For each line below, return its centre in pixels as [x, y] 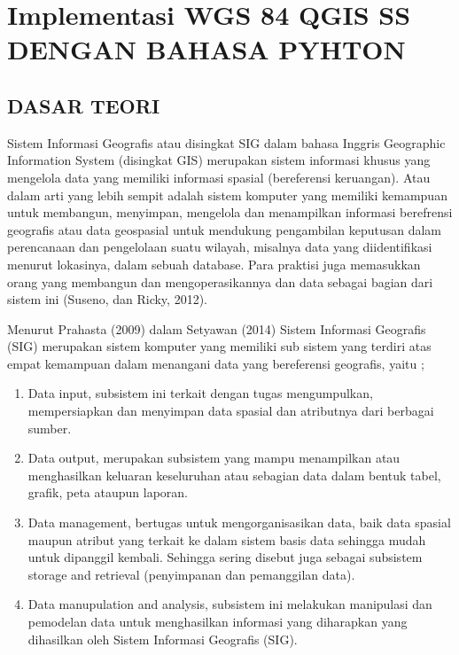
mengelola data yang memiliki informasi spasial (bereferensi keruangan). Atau [219, 177]
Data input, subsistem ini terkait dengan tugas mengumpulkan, [200, 393]
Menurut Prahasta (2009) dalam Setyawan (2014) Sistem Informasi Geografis [217, 328]
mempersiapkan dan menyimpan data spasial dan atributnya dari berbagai [231, 411]
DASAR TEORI [84, 105]
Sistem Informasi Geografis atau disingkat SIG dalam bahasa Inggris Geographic [226, 142]
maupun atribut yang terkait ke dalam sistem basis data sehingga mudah [227, 539]
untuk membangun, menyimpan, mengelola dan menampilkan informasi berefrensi [230, 212]
